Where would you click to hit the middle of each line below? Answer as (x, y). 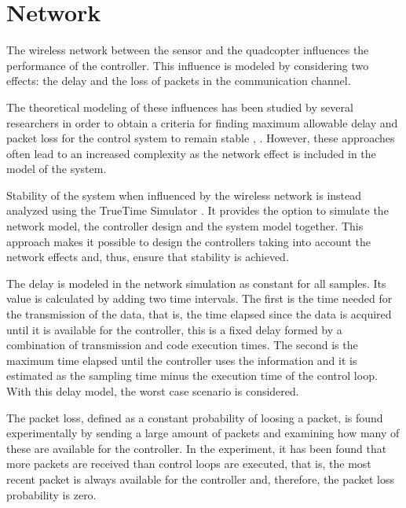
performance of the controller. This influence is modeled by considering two (188, 65)
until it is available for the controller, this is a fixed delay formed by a (174, 329)
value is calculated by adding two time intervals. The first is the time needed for (199, 298)
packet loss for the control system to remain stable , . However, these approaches (201, 138)
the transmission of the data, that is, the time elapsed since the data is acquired (199, 314)
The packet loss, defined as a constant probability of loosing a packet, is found (195, 417)
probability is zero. (51, 494)
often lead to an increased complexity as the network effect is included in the (191, 153)
